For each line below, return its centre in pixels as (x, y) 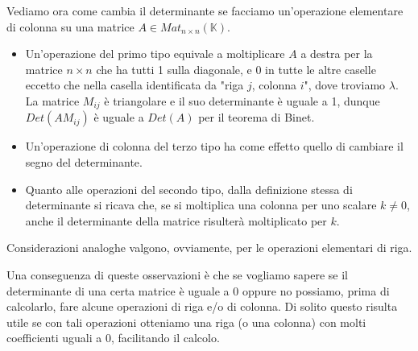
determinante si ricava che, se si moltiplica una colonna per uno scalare (201, 205)
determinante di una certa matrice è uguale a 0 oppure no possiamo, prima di (198, 290)
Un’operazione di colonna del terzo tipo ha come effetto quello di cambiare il (214, 146)
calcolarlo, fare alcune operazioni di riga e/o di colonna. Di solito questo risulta (202, 306)
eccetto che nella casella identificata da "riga (135, 85)
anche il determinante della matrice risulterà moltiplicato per (176, 220)
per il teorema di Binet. (257, 117)
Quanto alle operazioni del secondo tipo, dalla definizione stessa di (189, 189)
